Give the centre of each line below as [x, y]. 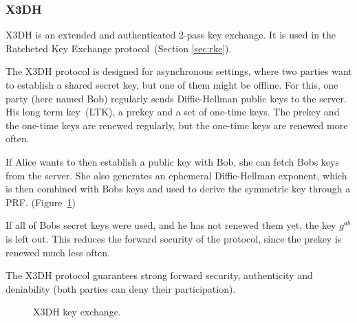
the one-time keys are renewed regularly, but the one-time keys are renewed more [177, 125]
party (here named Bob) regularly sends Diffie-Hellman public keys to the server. [176, 98]
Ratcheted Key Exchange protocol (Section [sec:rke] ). [119, 48]
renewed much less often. [58, 252]
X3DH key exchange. [77, 312]
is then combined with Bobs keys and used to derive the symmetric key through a [178, 189]
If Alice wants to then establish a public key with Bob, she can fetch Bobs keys [172, 161]
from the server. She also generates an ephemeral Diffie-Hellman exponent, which [176, 175]
